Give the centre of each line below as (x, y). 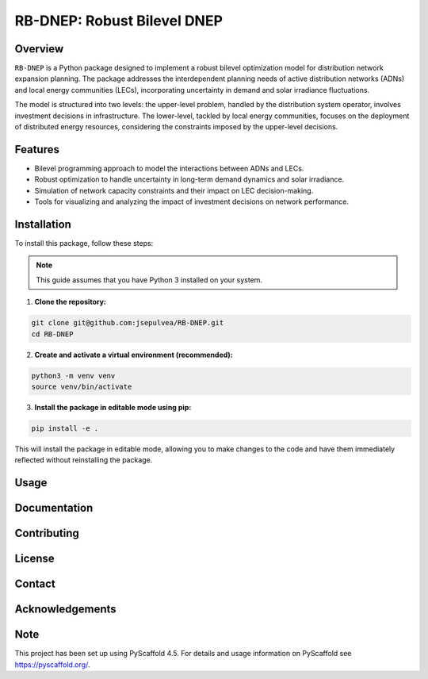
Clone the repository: (70, 302)
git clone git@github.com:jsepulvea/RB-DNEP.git (128, 323)
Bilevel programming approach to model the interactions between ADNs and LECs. (169, 168)
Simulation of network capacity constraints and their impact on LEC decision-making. (174, 190)
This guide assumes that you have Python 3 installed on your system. (149, 280)
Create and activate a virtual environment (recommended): (134, 355)
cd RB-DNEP (52, 334)
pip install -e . (65, 428)
